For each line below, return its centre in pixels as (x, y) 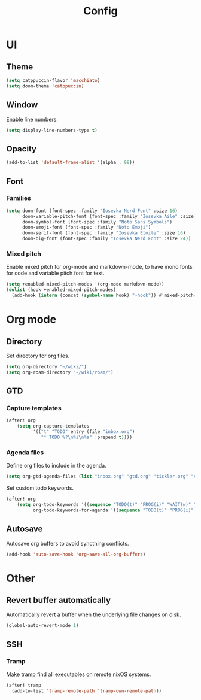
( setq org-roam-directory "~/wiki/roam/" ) (60, 372)
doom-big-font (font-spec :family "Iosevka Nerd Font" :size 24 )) (106, 239)
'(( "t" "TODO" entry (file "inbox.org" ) (84, 432)
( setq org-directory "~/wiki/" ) (46, 366)
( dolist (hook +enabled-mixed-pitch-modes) (61, 290)
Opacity (22, 149)
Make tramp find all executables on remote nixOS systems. (79, 674)
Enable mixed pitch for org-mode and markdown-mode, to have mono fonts (99, 267)
